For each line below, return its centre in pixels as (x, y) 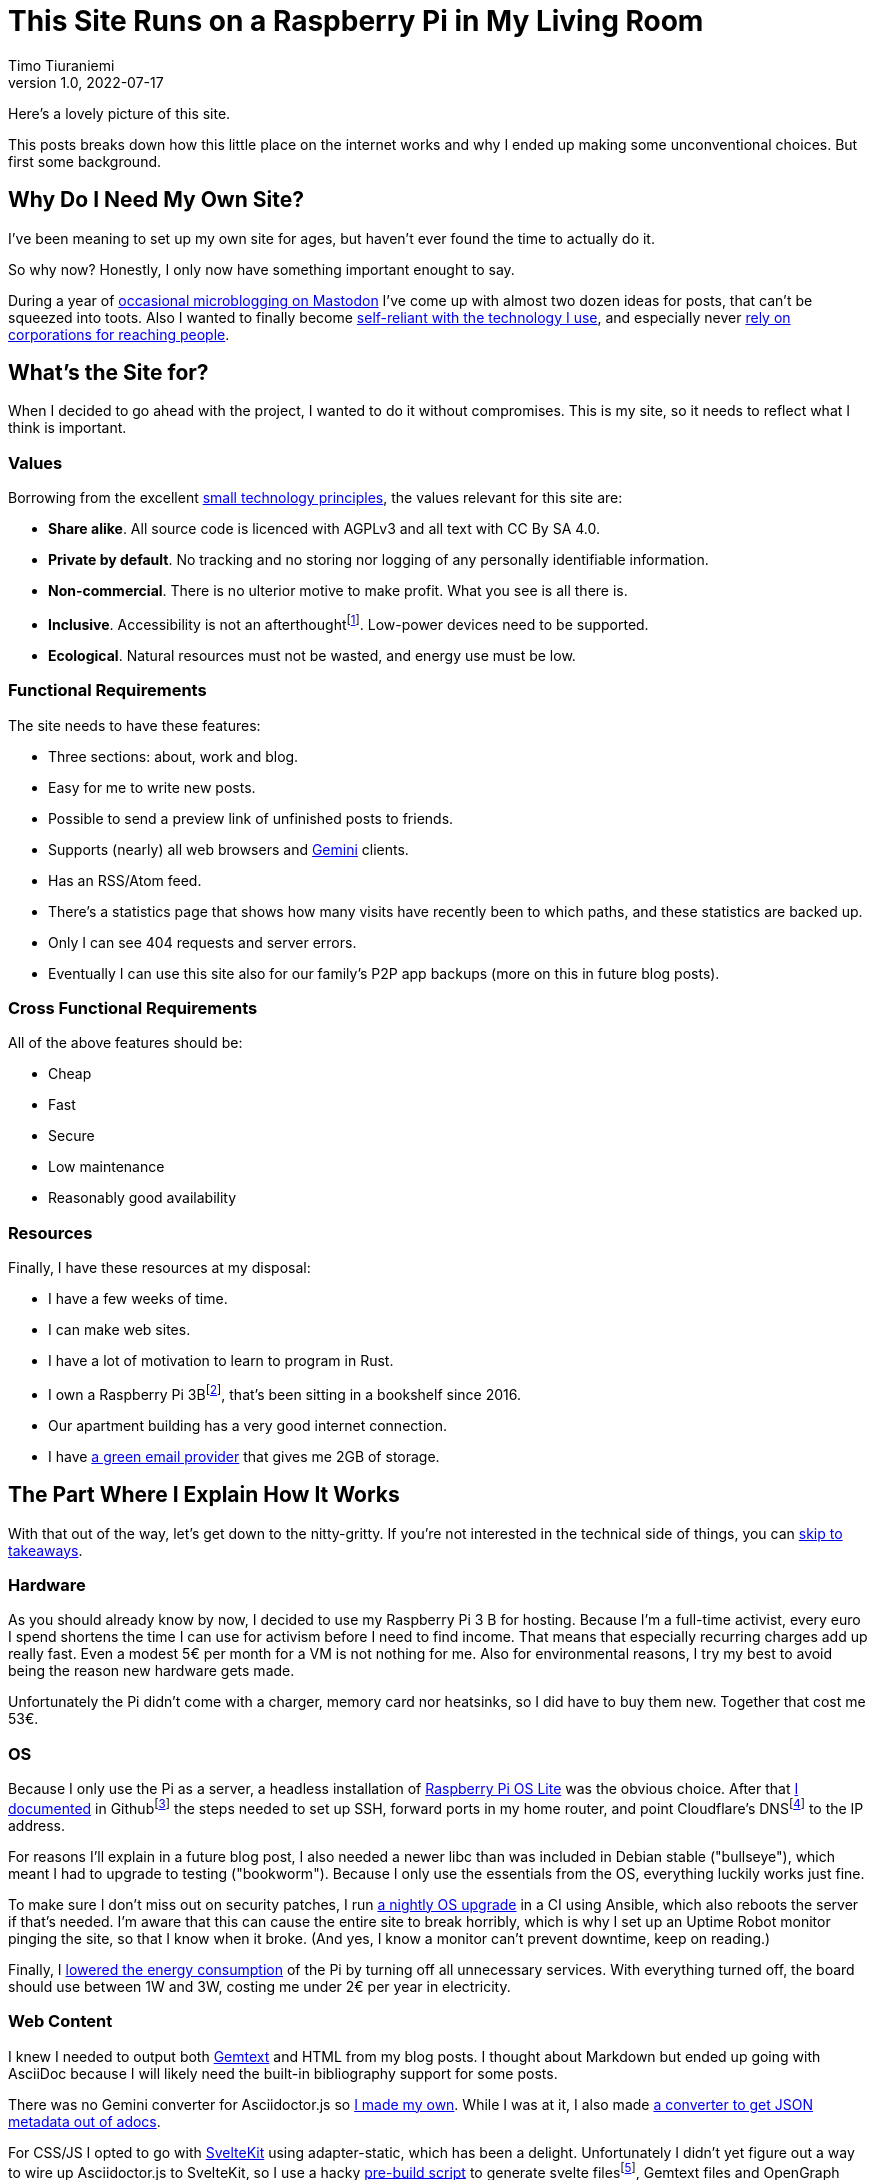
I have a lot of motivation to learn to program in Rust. (221, 1361)
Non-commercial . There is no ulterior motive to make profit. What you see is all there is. (338, 591)
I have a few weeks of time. (138, 1299)
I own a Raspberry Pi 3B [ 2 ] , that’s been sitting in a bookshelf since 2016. (284, 1393)
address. (37, 1825)
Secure (71, 1136)
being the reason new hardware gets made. (151, 1671)
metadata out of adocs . (84, 2121)
